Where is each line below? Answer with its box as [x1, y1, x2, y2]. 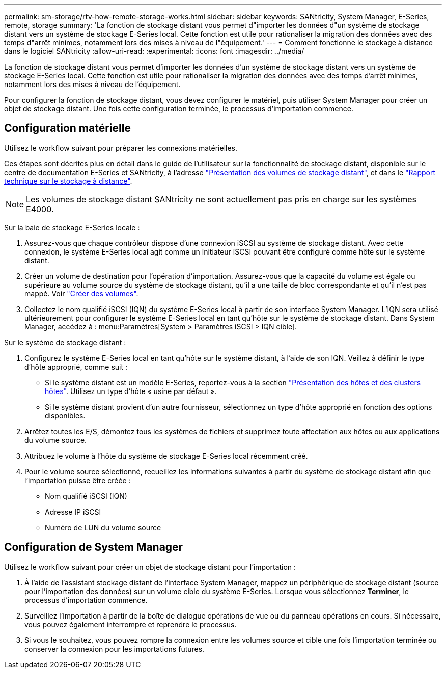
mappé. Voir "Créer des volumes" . [24, 289, 138, 298]
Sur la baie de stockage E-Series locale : [4, 222, 140, 232]
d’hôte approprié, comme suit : [24, 362, 128, 371]
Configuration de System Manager [4, 541, 183, 554]
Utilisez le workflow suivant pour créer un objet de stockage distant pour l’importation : [4, 562, 296, 571]
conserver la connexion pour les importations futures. [24, 644, 205, 653]
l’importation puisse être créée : [24, 475, 131, 485]
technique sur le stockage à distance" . [4, 176, 132, 185]
